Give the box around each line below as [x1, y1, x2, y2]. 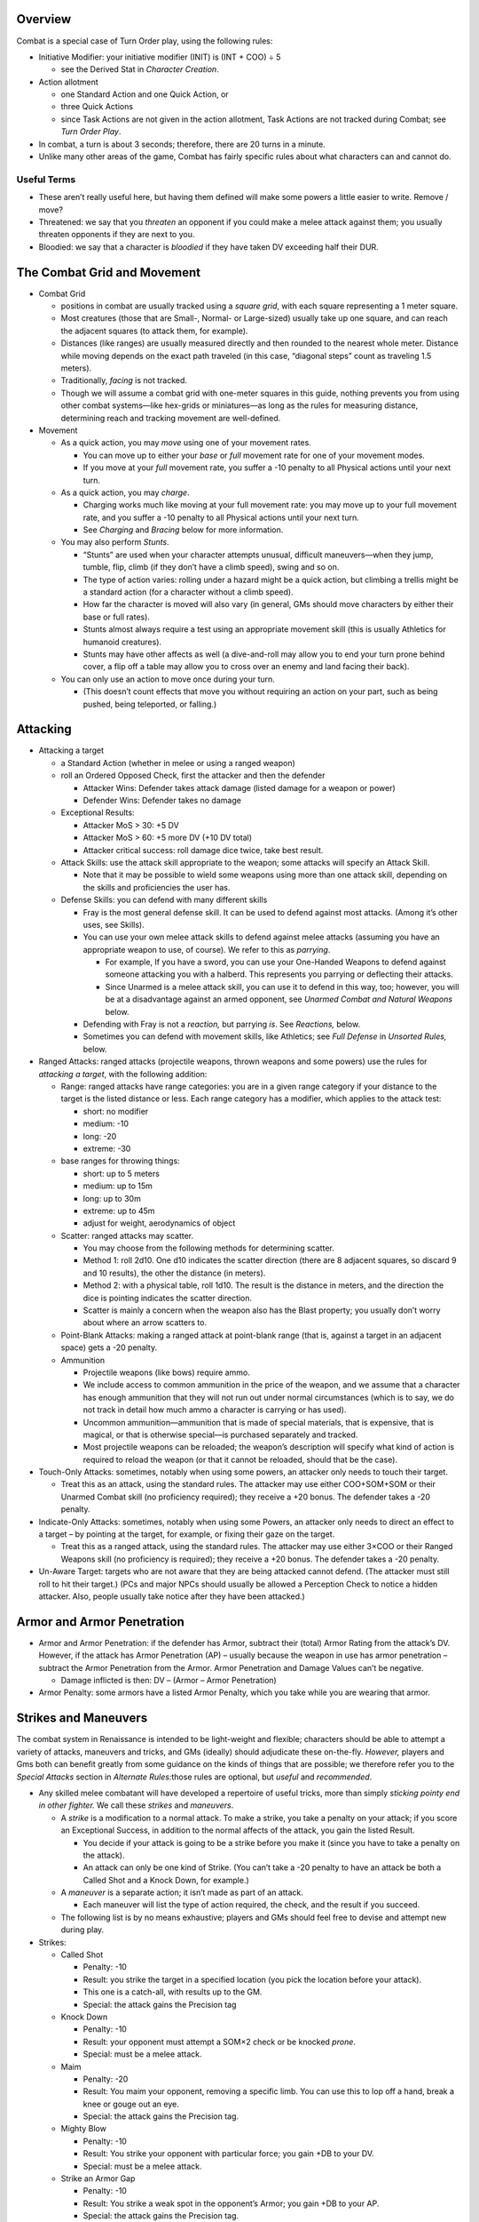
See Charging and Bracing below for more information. [82, 524, 284, 535]
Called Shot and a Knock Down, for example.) [82, 1874, 250, 1885]
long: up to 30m [82, 1193, 141, 1203]
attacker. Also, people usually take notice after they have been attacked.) [38, 1591, 305, 1602]
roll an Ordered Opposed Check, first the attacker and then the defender [60, 770, 326, 781]
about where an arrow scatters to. [82, 1317, 208, 1328]
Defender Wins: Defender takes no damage [82, 795, 241, 805]
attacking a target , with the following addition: [38, 1068, 208, 1079]
